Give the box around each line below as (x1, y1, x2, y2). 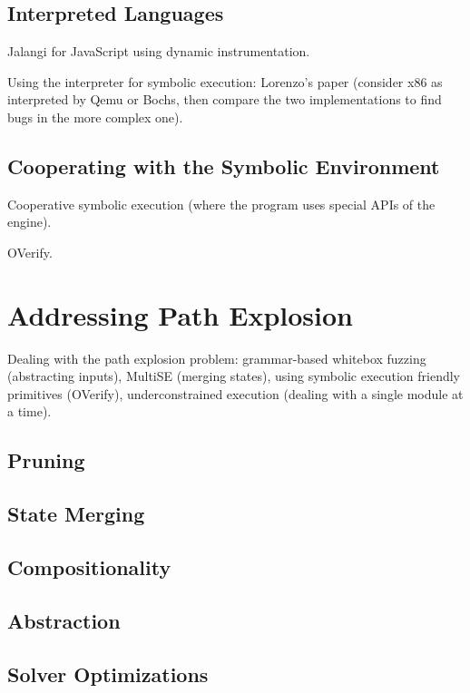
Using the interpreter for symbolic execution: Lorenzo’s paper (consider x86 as (7, 72, 443, 91)
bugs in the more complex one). (7, 107, 183, 126)
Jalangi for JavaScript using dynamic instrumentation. (7, 42, 310, 61)
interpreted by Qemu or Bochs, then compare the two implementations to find (7, 90, 442, 109)
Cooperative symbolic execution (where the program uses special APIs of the (7, 194, 436, 213)
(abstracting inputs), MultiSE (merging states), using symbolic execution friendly (7, 366, 460, 386)
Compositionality (7, 553, 171, 581)
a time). (7, 402, 52, 421)
